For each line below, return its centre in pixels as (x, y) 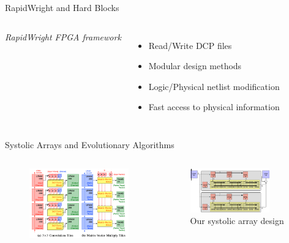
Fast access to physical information (214, 107)
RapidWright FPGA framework (63, 36)
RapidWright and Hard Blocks (62, 7)
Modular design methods (195, 66)
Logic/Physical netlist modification (214, 86)
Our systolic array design (237, 221)
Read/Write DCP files (190, 45)
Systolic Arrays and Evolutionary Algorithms (90, 144)
